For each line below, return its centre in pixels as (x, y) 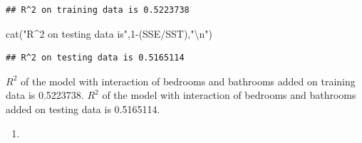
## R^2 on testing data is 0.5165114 (95, 58)
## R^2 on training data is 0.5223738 (98, 10)
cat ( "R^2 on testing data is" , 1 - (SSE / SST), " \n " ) (109, 33)
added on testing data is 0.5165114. (83, 108)
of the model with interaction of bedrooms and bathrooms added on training (188, 81)
